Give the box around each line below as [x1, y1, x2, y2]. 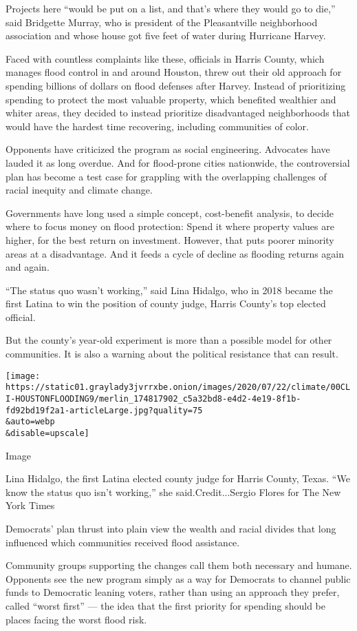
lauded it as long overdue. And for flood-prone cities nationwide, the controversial [6, 155, 350, 169]
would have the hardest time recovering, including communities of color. [6, 118, 309, 133]
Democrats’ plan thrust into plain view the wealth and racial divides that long [6, 521, 336, 535]
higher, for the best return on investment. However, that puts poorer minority [6, 232, 334, 247]
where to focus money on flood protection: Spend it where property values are [6, 219, 334, 234]
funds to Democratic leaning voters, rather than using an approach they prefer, [6, 585, 340, 599]
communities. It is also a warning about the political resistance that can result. [6, 346, 338, 361]
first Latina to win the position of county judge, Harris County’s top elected [6, 296, 326, 311]
